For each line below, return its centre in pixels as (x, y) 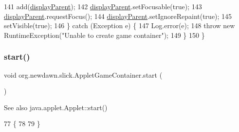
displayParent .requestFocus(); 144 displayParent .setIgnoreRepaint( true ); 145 (118, 16)
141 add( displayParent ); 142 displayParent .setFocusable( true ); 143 (103, 6)
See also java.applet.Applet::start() (56, 107)
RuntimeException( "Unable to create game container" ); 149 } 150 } (104, 35)
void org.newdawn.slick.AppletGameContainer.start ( (83, 74)
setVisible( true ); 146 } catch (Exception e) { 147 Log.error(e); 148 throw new (119, 25)
